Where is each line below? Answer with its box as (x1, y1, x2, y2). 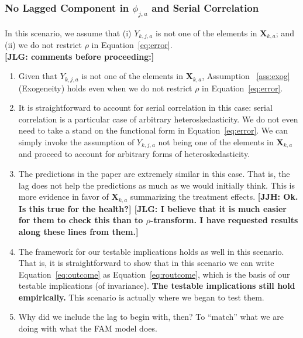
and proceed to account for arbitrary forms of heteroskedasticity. (18, 148, 250, 160)
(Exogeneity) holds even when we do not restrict (18, 81, 192, 94)
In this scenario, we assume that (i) (5, 26, 132, 39)
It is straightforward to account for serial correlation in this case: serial (18, 101, 273, 114)
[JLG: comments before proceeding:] (5, 50, 154, 62)
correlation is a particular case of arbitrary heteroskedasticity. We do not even (18, 112, 298, 125)
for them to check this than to (18, 214, 143, 226)
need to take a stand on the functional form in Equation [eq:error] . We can (18, 124, 288, 136)
